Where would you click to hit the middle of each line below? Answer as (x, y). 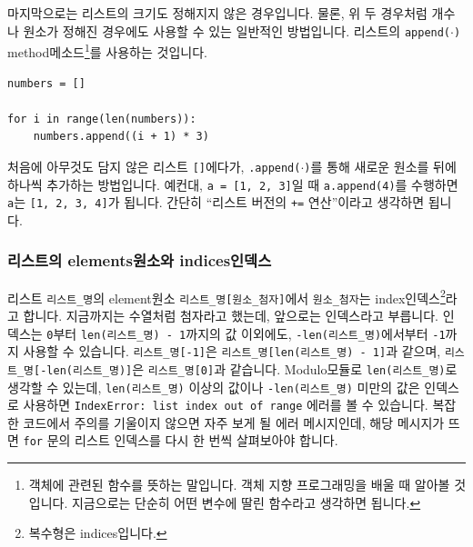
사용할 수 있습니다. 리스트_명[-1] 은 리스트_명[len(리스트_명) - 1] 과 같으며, (232, 351)
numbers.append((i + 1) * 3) (121, 137)
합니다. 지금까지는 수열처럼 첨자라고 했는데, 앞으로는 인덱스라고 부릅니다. (231, 315)
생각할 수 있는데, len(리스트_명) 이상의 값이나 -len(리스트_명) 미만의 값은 (214, 387)
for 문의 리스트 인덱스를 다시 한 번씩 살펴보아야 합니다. (181, 440)
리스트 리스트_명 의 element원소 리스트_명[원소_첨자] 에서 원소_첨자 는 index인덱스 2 (226, 296)
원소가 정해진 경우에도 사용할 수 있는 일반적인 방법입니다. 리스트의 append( (237, 30)
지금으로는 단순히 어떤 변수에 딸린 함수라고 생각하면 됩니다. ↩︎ (246, 502)
